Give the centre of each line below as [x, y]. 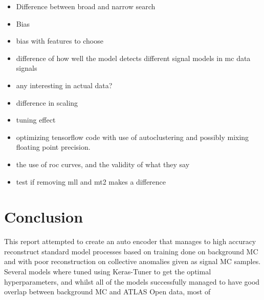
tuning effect [36, 120]
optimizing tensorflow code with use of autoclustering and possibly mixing [133, 137]
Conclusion [44, 217]
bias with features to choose [60, 41]
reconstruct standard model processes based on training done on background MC [131, 251]
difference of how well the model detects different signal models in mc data [133, 58]
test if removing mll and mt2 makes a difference [91, 181]
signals [27, 68]
